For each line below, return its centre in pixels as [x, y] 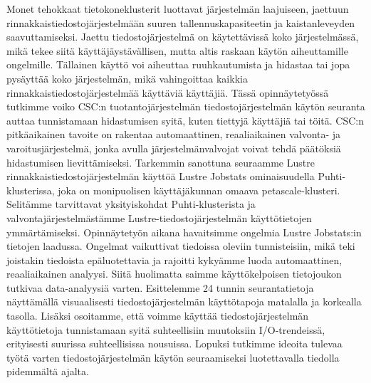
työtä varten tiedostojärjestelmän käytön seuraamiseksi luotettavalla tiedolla [173, 357]
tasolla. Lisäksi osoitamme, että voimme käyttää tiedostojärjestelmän [158, 316]
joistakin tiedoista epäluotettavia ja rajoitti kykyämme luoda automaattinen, [174, 259]
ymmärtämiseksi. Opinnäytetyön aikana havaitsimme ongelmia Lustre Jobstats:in [184, 232]
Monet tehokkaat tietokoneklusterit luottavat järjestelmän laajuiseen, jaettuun [178, 9]
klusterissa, [31, 190]
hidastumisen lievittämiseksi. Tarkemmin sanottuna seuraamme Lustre [161, 162]
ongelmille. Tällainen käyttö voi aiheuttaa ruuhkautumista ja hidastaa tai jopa [178, 64]
